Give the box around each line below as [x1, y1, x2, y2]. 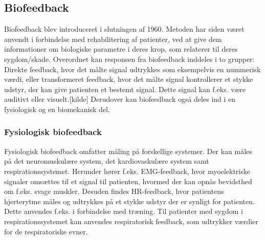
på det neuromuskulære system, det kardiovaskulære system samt [4, 156, 209, 166]
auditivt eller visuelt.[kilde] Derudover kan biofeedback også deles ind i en [4, 94, 236, 104]
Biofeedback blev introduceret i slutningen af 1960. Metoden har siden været [4, 24, 245, 34]
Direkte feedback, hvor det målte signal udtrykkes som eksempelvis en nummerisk [4, 63, 261, 74]
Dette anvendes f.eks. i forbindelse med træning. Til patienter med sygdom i [4, 206, 243, 216]
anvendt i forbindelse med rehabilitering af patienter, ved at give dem [4, 33, 222, 44]
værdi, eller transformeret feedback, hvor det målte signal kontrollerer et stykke [4, 74, 253, 84]
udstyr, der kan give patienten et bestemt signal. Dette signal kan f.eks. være [4, 83, 246, 94]
